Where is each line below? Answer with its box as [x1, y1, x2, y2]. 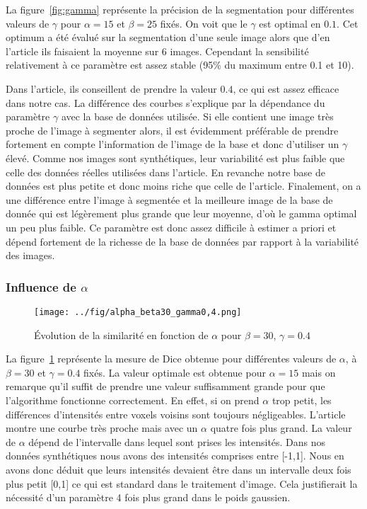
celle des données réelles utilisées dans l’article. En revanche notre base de [6, 164, 325, 179]
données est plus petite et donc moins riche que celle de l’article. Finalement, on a [6, 178, 361, 193]
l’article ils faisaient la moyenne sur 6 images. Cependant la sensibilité [6, 43, 309, 58]
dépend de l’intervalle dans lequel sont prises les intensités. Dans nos [28, 434, 326, 449]
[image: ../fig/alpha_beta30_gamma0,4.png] [34, 307, 242, 317]
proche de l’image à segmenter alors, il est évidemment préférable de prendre [6, 122, 339, 137]
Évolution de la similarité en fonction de [34, 327, 209, 342]
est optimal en [259, 16, 321, 30]
